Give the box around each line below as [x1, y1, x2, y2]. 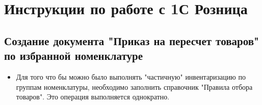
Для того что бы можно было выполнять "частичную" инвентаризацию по [16, 71, 246, 82]
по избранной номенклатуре [4, 48, 143, 63]
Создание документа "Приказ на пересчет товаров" [4, 32, 259, 48]
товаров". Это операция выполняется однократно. [16, 91, 170, 102]
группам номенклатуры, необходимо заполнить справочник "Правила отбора [16, 81, 253, 92]
